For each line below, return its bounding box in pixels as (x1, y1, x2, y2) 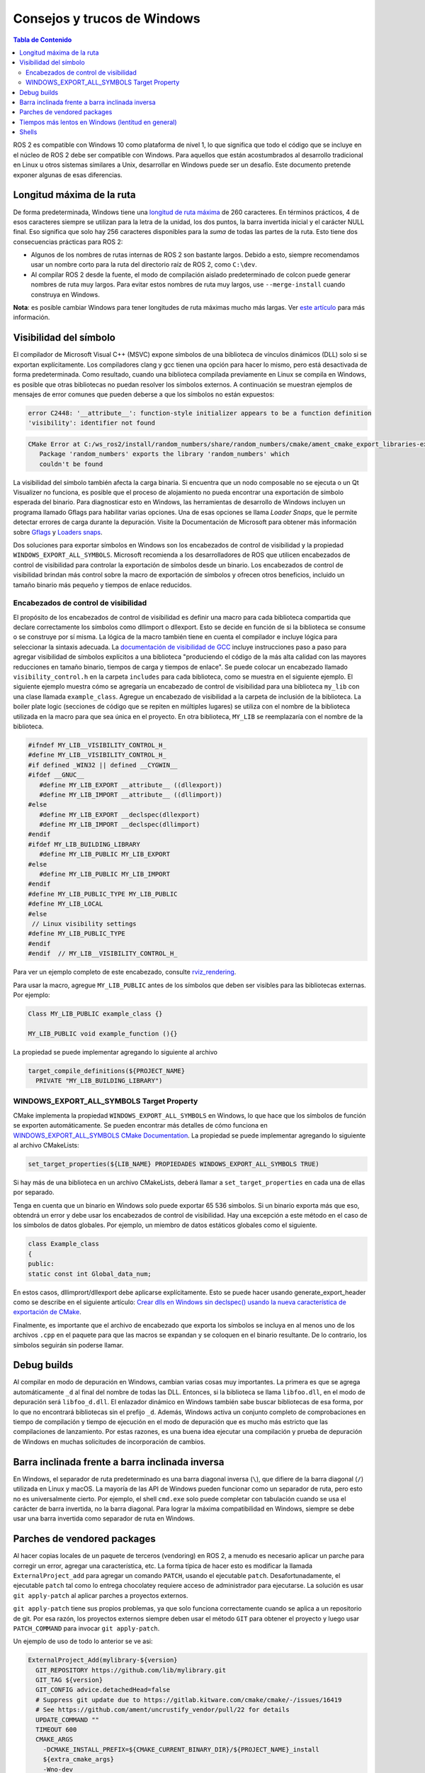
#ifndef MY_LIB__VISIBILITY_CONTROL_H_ (28, 741, 166, 749)
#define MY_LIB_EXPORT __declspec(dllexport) (39, 811, 200, 818)
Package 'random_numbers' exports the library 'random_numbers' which (39, 450, 290, 458)
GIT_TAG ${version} (35, 1676, 103, 1684)
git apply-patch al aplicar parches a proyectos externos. (13, 1591, 188, 1599)
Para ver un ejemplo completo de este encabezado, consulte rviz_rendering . (13, 968, 237, 977)
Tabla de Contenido (13, 35, 72, 44)
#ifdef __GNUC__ (28, 771, 85, 779)
